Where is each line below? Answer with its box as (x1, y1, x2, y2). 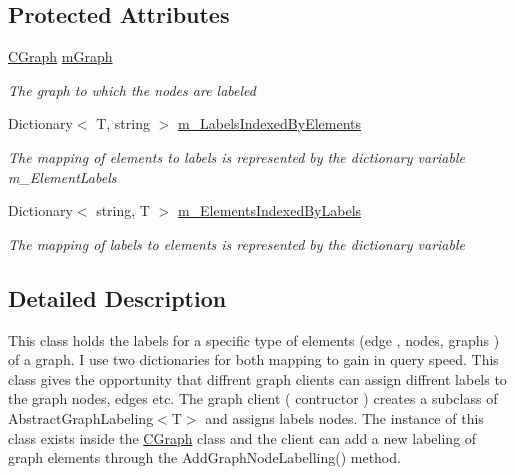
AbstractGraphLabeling (8, 407, 154, 428)
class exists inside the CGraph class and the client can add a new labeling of (8, 427, 477, 448)
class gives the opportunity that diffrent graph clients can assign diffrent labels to (8, 368, 507, 389)
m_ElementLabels (8, 166, 117, 187)
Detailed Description (8, 282, 227, 313)
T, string (96, 113, 150, 134)
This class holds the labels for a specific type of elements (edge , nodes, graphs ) (8, 329, 500, 350)
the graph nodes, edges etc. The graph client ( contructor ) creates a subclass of (8, 388, 498, 409)
